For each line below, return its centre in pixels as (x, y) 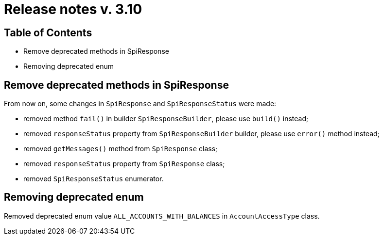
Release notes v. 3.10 (73, 9)
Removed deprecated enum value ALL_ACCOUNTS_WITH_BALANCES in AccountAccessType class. (162, 216)
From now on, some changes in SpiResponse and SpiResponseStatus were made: (140, 104)
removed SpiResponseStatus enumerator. (94, 179)
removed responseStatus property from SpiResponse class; (124, 164)
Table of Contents (48, 32)
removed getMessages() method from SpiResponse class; (121, 149)
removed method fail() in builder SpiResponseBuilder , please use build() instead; (166, 119)
